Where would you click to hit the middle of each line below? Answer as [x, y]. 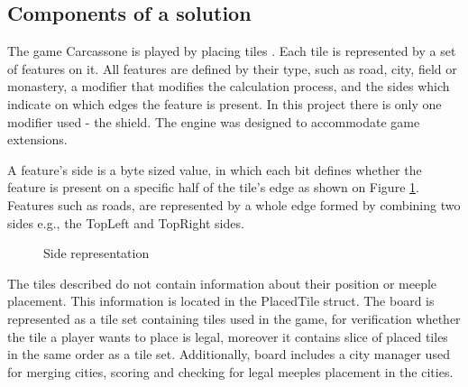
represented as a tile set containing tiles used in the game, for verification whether [234, 318]
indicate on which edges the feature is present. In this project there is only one [225, 103]
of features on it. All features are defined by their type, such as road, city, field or [232, 68]
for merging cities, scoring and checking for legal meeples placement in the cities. [230, 371]
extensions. [37, 139]
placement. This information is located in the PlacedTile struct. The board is [221, 301]
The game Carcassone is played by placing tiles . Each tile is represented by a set [232, 51]
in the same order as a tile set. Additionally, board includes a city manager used [229, 354]
